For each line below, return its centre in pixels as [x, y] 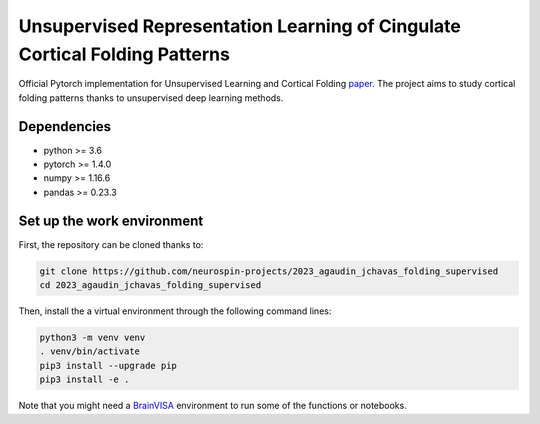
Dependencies [65, 126]
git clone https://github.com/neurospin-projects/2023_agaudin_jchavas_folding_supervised [269, 271]
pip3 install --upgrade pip [108, 365]
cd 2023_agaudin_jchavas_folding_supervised [150, 285]
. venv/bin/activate [89, 351]
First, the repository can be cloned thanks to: [111, 244]
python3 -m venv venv [92, 338]
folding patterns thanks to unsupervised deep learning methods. [151, 97]
